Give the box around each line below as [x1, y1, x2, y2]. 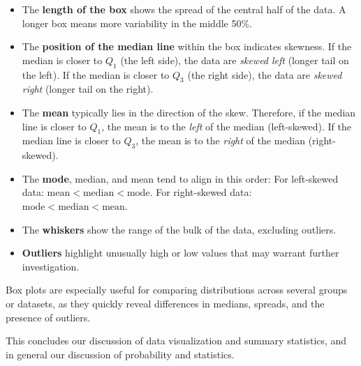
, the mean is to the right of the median [135, 133, 305, 148]
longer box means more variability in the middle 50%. [22, 15, 252, 30]
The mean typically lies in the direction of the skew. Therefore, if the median [22, 105, 356, 119]
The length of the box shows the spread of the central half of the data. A [22, 2, 346, 16]
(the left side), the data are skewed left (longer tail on [120, 52, 349, 67]
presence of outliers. [6, 310, 91, 324]
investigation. [22, 259, 80, 273]
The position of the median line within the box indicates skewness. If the [22, 39, 352, 54]
